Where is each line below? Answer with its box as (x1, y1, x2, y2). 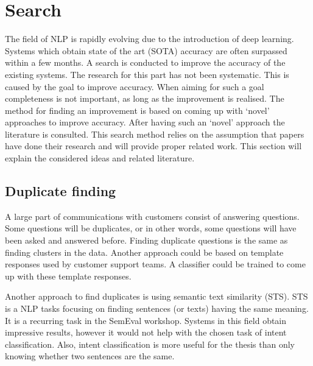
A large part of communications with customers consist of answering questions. (5, 209, 300, 222)
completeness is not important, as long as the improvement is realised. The (5, 92, 284, 105)
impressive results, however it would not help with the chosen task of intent (5, 326, 287, 339)
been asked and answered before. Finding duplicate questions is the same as (5, 234, 288, 247)
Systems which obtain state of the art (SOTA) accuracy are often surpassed (5, 44, 287, 57)
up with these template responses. (5, 269, 132, 282)
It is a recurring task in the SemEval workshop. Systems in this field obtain (5, 314, 287, 326)
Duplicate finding (5, 181, 116, 200)
